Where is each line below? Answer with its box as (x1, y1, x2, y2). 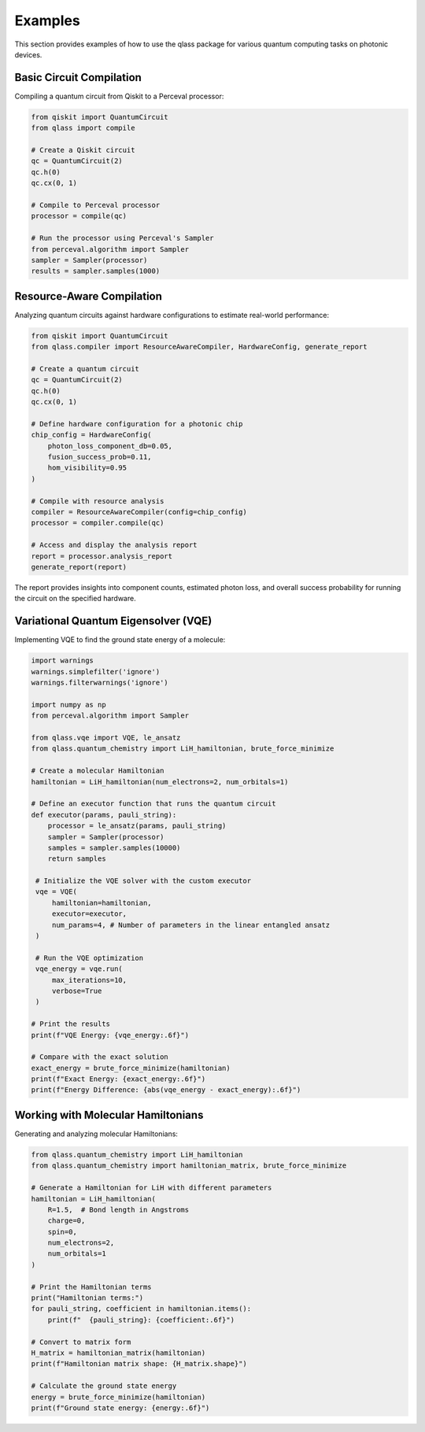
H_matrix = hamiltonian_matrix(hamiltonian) (31, 1349, 206, 1357)
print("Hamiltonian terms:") (31, 1294, 144, 1302)
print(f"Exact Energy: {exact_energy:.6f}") (31, 1075, 206, 1083)
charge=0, (47, 1216, 86, 1225)
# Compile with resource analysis (31, 496, 164, 505)
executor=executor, (51, 910, 128, 918)
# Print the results (31, 1020, 110, 1028)
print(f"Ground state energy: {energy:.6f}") (31, 1403, 210, 1412)
